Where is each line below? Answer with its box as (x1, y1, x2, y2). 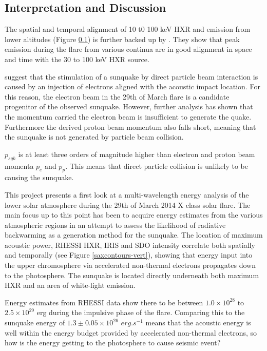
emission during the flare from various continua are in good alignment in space (5, 44, 252, 54)
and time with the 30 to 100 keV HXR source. (5, 53, 149, 64)
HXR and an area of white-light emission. (5, 280, 136, 290)
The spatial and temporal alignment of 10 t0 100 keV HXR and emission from (5, 24, 251, 34)
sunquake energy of (5, 317, 65, 328)
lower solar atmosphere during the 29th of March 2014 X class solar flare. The (5, 199, 251, 210)
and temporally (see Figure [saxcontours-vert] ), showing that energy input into (5, 249, 253, 260)
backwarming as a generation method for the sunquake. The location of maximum (5, 229, 263, 240)
